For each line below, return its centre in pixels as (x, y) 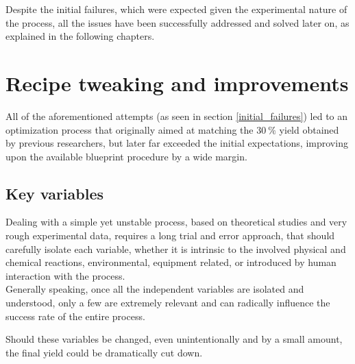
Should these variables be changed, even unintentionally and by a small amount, (174, 339)
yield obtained (309, 129)
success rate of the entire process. (75, 316)
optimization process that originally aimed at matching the (130, 129)
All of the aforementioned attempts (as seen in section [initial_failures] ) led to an (177, 116)
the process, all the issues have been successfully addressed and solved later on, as (177, 22)
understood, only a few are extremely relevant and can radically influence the (168, 303)
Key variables (55, 193)
